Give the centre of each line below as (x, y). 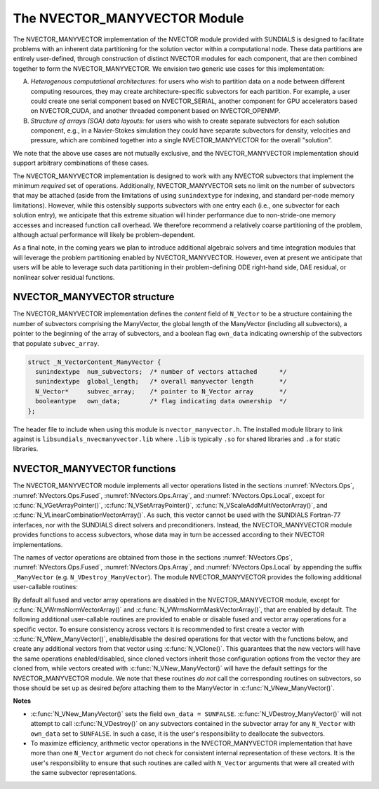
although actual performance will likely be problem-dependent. (104, 234)
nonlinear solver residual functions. (64, 277)
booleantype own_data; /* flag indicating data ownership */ (161, 401)
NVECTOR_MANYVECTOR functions (94, 469)
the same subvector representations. (84, 773)
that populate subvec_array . (56, 343)
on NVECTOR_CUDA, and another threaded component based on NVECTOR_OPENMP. (155, 111)
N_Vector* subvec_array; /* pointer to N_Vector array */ (161, 391)
